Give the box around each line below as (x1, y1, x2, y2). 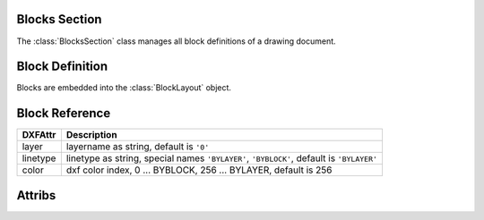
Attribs (16, 188, 56, 203)
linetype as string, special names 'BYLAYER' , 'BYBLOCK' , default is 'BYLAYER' (65, 152, 378, 165)
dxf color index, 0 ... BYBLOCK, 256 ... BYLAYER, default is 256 (65, 164, 333, 176)
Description (65, 129, 117, 141)
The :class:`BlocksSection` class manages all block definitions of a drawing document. (16, 36, 336, 47)
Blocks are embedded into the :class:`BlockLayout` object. (16, 82, 232, 93)
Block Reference (16, 106, 111, 121)
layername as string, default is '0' (65, 140, 210, 153)
